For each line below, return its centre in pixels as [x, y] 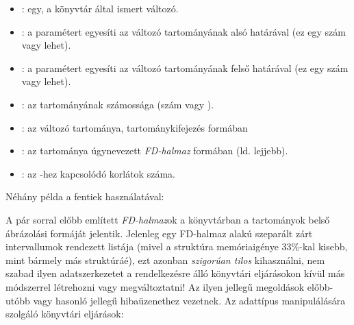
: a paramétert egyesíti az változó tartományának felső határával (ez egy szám [185, 68]
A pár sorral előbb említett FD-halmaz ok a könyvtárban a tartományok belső [168, 219]
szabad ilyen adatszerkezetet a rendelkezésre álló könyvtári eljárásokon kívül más [175, 273]
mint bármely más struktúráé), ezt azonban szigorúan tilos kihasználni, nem [165, 260]
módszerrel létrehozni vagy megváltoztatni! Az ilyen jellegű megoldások [155, 286]
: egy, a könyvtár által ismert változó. [100, 8]
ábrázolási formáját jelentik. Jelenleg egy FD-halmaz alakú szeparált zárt [159, 233]
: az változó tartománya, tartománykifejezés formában [135, 127]
